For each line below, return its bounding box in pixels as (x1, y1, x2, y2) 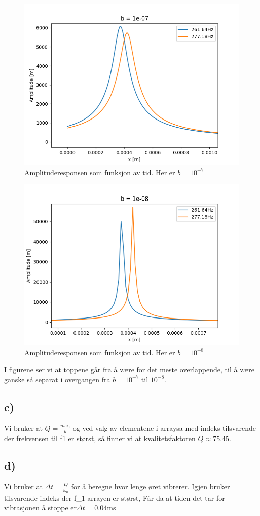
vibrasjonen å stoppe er (4, 502, 77, 513)
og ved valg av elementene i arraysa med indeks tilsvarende (72, 422, 256, 433)
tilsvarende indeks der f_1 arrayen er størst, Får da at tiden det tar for (4, 492, 225, 503)
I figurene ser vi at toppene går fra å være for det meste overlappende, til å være (4, 364, 254, 375)
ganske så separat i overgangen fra (4, 374, 110, 384)
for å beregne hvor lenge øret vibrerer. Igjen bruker (71, 481, 230, 492)
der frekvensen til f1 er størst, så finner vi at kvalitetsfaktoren (4, 432, 196, 443)
